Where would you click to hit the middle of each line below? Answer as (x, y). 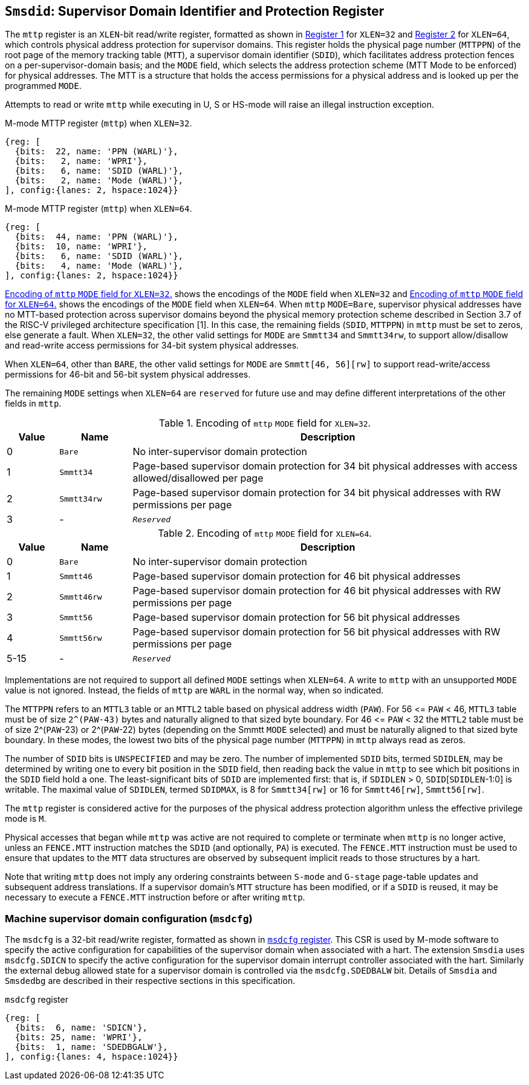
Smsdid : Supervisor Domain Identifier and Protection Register (195, 11)
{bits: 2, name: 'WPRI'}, (81, 161)
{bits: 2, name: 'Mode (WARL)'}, (99, 181)
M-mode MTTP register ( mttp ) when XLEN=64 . (99, 209)
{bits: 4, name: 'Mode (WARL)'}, (99, 266)
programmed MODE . (43, 86)
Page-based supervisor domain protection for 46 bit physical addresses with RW (317, 591)
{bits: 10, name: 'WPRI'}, (81, 247)
